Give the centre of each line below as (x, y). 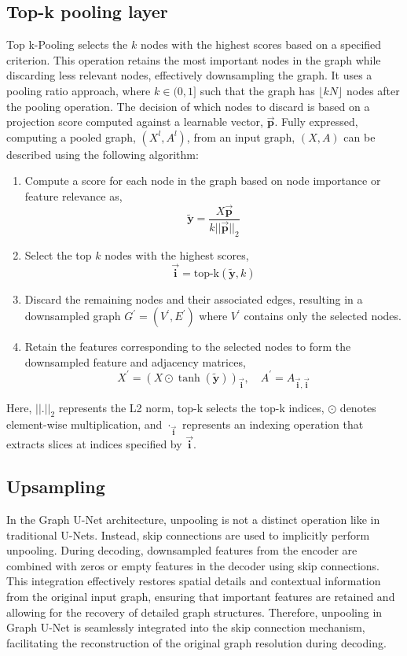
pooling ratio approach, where (79, 90)
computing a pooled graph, (71, 136)
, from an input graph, (241, 136)
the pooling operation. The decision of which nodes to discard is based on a (188, 106)
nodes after (373, 90)
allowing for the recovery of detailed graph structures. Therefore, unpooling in (194, 612)
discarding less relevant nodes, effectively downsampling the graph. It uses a (189, 75)
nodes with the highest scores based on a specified (261, 44)
